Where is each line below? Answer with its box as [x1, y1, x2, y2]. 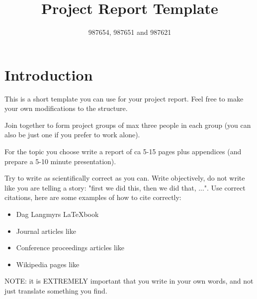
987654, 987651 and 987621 [88, 27, 171, 37]
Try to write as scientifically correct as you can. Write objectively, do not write [4, 173, 245, 183]
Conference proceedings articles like [16, 242, 125, 253]
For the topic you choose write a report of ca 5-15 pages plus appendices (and [4, 146, 242, 157]
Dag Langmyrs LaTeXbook [16, 209, 99, 219]
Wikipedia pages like [16, 259, 80, 269]
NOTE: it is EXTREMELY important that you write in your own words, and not [4, 276, 254, 286]
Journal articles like [16, 225, 76, 236]
